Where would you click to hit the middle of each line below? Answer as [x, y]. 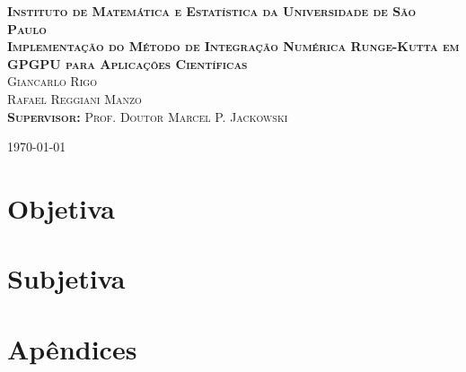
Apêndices [72, 348]
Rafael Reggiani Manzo [75, 98]
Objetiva [61, 208]
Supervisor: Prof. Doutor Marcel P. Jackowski [148, 116]
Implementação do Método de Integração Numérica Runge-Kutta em [233, 46]
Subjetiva [66, 278]
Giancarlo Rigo [52, 81]
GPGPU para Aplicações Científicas [127, 63]
